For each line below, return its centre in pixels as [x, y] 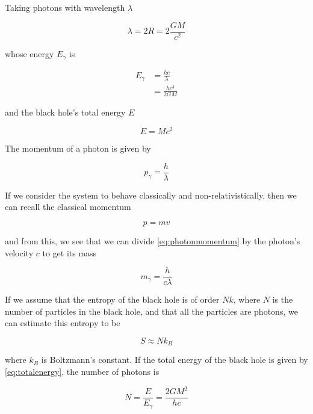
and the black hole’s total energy [65, 112]
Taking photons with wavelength [65, 7]
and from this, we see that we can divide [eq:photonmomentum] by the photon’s [153, 240]
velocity [19, 252]
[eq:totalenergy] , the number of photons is [82, 371]
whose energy [29, 53]
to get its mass [70, 252]
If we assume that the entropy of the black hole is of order [112, 299]
